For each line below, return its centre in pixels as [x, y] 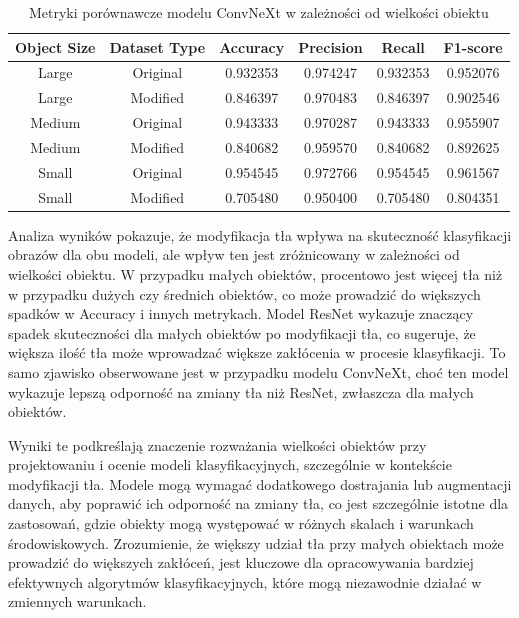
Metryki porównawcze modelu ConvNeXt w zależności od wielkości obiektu [258, 12]
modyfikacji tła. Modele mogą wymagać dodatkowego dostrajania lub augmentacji [260, 483]
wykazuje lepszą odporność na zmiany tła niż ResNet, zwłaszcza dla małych [241, 391]
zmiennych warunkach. [77, 601]
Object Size [55, 46]
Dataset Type [157, 46]
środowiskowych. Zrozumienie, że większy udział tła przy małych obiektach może [256, 542]
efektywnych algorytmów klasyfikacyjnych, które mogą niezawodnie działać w [245, 581]
